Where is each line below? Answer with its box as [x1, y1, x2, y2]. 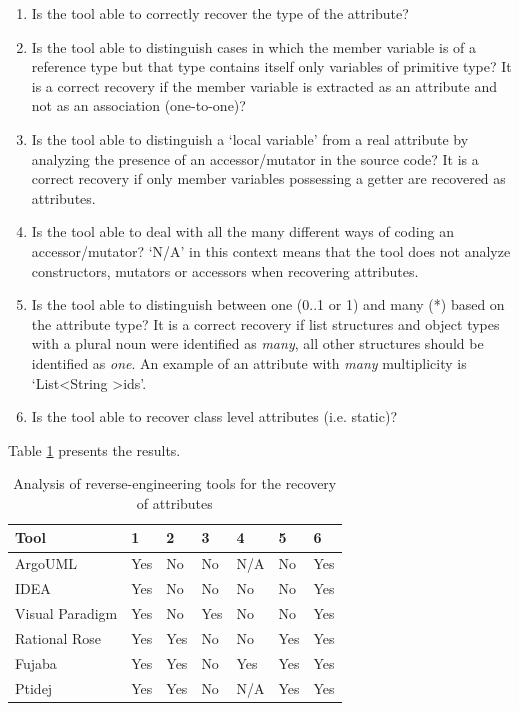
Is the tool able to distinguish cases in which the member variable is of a [31, 36, 477, 57]
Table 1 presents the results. [8, 439, 181, 460]
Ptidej [15, 677, 53, 698]
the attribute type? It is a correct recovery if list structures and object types [31, 313, 500, 334]
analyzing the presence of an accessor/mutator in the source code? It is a [31, 148, 479, 169]
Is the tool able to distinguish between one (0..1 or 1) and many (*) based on [31, 294, 505, 315]
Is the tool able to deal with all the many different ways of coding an [31, 221, 454, 242]
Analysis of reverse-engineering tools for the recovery [13, 473, 337, 494]
